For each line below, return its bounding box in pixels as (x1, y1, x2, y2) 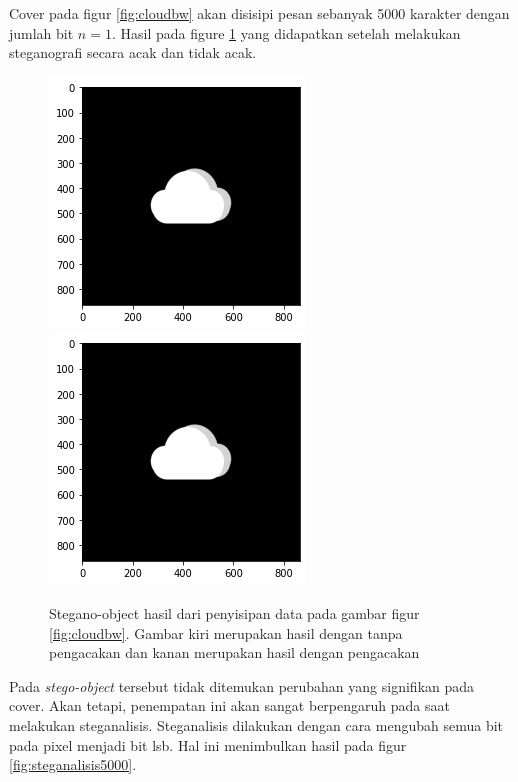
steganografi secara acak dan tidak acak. (9, 42, 257, 63)
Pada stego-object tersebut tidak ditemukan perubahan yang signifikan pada (9, 675, 475, 696)
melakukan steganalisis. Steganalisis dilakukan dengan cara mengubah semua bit (9, 714, 504, 735)
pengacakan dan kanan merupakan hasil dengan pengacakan (49, 642, 420, 663)
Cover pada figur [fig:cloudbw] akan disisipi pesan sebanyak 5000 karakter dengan (9, 3, 510, 23)
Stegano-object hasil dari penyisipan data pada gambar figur (49, 602, 420, 623)
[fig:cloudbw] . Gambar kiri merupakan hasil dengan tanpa (49, 622, 403, 643)
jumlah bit (9, 22, 74, 43)
